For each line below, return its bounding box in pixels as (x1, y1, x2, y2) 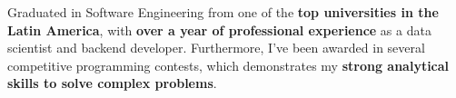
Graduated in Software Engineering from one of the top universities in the (7, 3, 439, 21)
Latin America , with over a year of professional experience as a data (7, 20, 431, 39)
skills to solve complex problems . (7, 73, 217, 93)
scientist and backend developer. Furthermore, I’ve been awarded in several (7, 38, 425, 57)
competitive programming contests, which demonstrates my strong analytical (7, 55, 450, 74)
